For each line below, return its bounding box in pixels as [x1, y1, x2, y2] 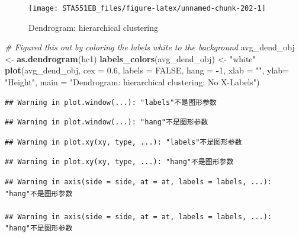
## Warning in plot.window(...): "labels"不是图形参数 [5, 98, 217, 107]
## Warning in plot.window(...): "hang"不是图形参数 [5, 118, 208, 127]
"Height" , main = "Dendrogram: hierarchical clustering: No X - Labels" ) [5, 76, 260, 88]
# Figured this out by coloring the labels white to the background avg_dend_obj [5, 41, 295, 53]
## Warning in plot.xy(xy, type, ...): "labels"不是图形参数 [5, 137, 242, 146]
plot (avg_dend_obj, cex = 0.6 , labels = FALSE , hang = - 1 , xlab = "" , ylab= [5, 64, 289, 76]
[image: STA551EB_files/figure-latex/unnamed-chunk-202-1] [28, 4, 266, 12]
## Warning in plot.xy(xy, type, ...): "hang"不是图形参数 [5, 158, 234, 166]
